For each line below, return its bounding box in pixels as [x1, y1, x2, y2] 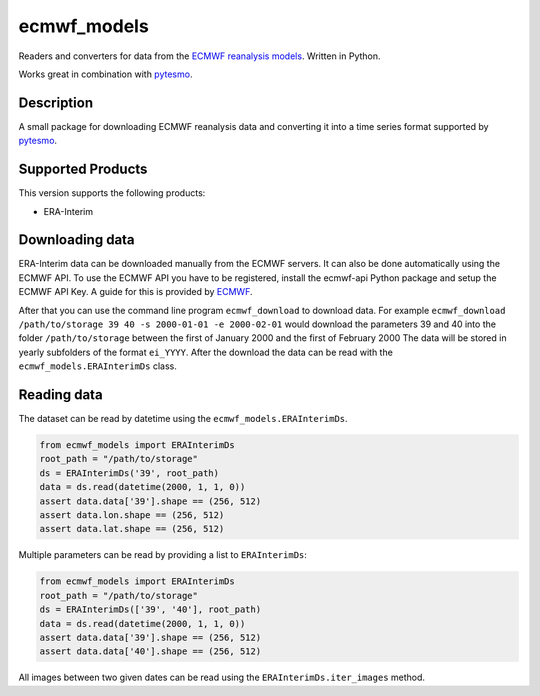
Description [18, 94, 94, 111]
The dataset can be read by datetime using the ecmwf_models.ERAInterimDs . [18, 413, 349, 425]
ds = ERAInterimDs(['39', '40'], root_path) [39, 604, 262, 615]
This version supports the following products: [18, 187, 206, 199]
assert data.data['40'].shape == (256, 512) [39, 646, 262, 657]
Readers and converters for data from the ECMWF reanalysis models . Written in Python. [18, 50, 381, 62]
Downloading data [18, 231, 135, 249]
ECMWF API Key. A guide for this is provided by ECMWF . [18, 286, 254, 298]
